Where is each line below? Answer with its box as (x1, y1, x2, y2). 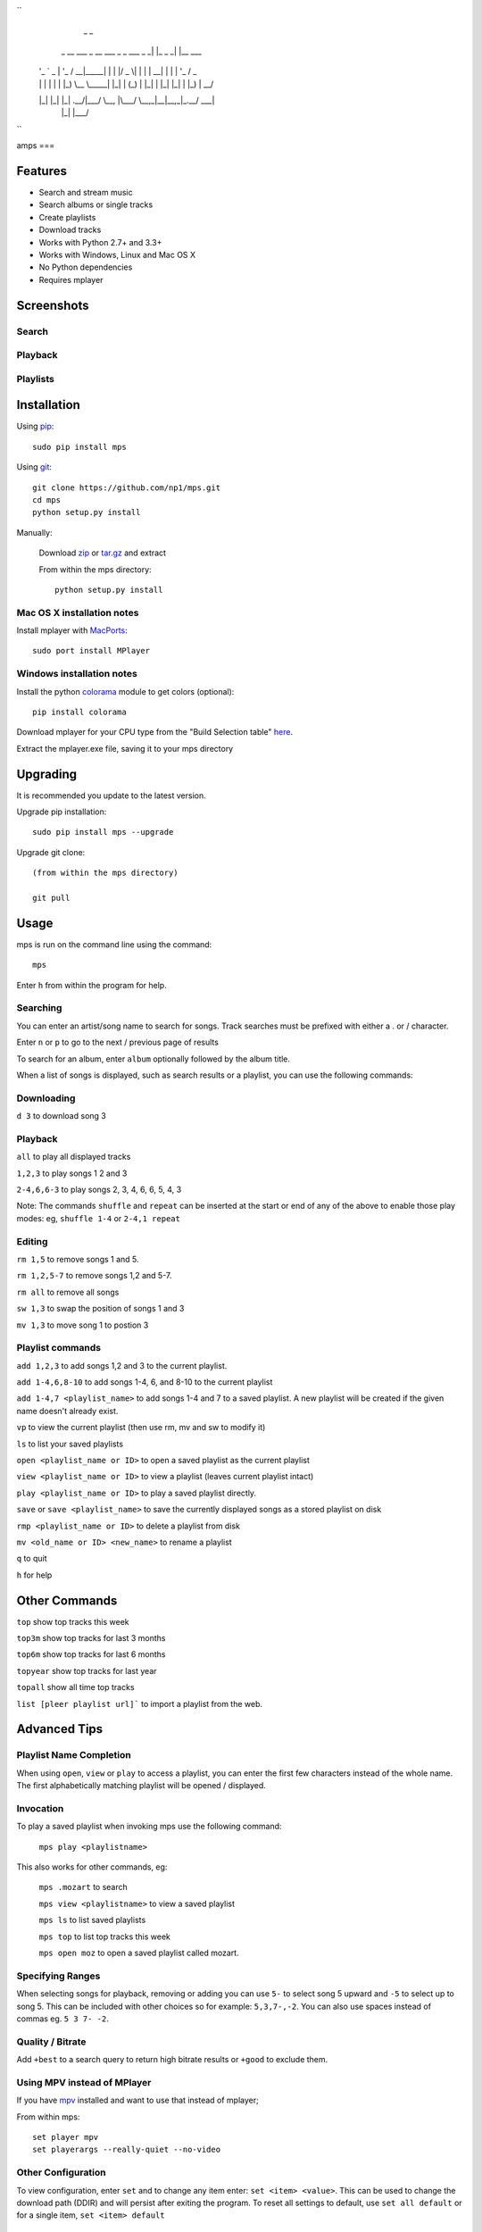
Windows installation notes (16, 668, 137, 680)
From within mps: (16, 2111, 80, 2122)
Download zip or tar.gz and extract (38, 547, 167, 558)
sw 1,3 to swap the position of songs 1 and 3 (16, 1303, 185, 1314)
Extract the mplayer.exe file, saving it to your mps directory (16, 743, 234, 754)
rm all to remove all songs (16, 1287, 120, 1297)
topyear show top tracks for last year (16, 1665, 157, 1676)
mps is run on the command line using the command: (16, 938, 212, 950)
